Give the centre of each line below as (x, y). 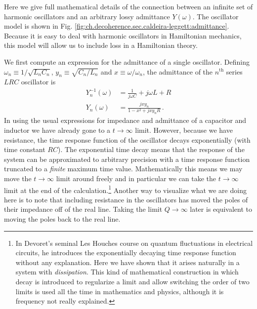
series (234, 71)
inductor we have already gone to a (57, 130)
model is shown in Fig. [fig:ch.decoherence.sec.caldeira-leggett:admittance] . (117, 26)
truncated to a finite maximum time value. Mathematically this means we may (123, 169)
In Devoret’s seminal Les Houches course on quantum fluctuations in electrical (134, 243)
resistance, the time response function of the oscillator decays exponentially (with (127, 139)
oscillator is (38, 82)
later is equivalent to (221, 209)
